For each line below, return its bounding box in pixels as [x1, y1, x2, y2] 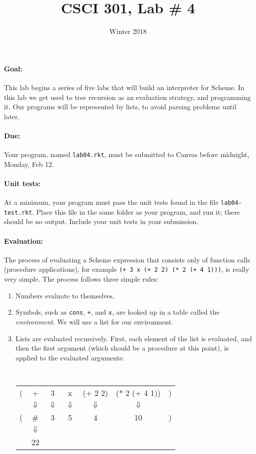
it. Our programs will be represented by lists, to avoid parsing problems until [4, 101, 237, 112]
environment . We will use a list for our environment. [15, 316, 173, 326]
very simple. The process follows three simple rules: [4, 274, 159, 284]
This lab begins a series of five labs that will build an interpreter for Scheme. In [4, 82, 245, 92]
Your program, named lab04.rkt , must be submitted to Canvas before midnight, [4, 149, 250, 160]
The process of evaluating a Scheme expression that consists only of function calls [4, 254, 250, 264]
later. [4, 111, 20, 121]
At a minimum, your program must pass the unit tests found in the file [4, 197, 219, 207]
